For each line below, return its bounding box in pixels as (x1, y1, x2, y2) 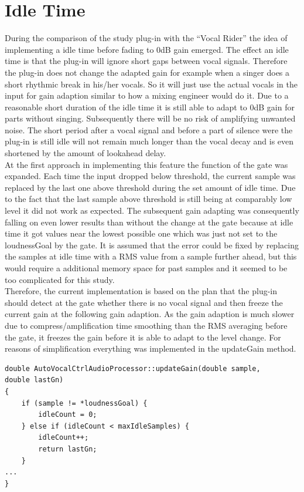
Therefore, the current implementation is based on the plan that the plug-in (5, 285, 278, 297)
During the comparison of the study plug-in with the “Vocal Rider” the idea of (5, 32, 288, 44)
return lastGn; (38, 444, 97, 453)
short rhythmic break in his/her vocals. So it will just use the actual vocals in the (5, 77, 298, 90)
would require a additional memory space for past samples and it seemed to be (5, 262, 288, 274)
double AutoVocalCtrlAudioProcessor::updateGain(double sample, (5, 364, 261, 373)
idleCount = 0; (38, 410, 97, 419)
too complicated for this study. (5, 273, 115, 285)
